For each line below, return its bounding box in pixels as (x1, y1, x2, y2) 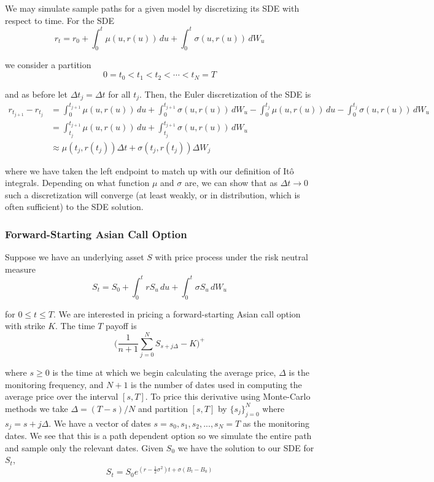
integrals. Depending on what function (5, 176, 150, 189)
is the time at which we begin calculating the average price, (52, 366, 276, 378)
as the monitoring (242, 416, 310, 429)
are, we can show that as (184, 176, 277, 189)
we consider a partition (5, 58, 91, 71)
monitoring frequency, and (5, 378, 104, 391)
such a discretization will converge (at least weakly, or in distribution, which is (5, 188, 300, 201)
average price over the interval (5, 390, 118, 403)
